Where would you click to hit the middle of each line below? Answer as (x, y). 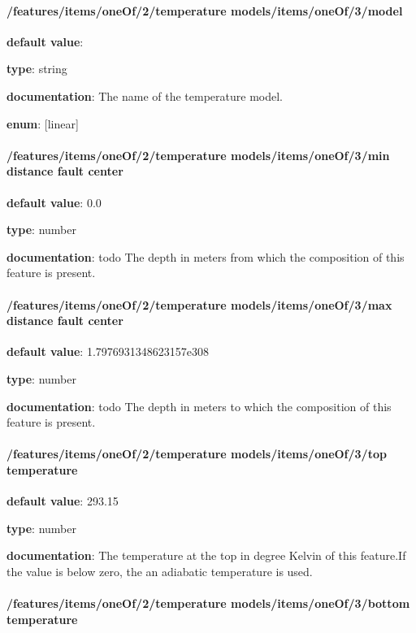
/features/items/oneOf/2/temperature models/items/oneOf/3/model (205, 10)
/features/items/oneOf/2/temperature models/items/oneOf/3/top (197, 454)
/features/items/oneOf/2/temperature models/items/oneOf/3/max (199, 304)
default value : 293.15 (63, 501)
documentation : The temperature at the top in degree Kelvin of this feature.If (206, 555)
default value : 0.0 (54, 202)
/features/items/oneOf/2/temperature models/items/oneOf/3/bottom (208, 603)
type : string (37, 69)
